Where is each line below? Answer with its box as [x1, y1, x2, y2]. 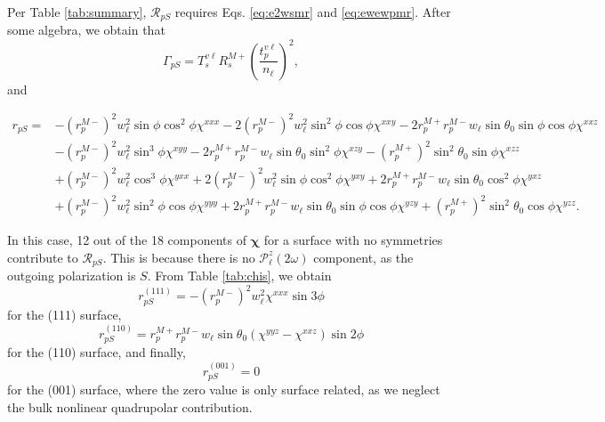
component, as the [313, 248, 414, 266]
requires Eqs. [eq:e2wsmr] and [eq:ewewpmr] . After [174, 3, 451, 20]
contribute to [7, 248, 78, 266]
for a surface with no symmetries [263, 231, 443, 249]
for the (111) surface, [7, 305, 122, 324]
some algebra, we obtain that [7, 20, 165, 39]
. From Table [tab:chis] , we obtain [147, 266, 332, 285]
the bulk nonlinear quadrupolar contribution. [7, 397, 253, 416]
